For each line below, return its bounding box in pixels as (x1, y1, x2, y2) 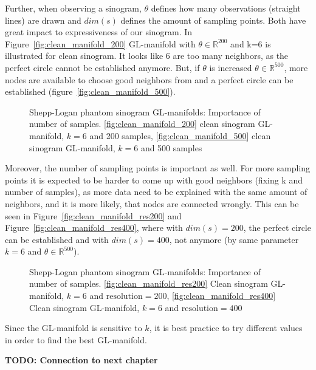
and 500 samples (140, 141, 202, 154)
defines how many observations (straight (151, 2, 301, 14)
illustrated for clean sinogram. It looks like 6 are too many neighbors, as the (5, 49, 289, 62)
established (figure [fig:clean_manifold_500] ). (5, 85, 176, 98)
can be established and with (5, 233, 109, 245)
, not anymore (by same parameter (169, 233, 299, 245)
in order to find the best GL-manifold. (5, 333, 147, 346)
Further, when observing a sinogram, (5, 2, 142, 14)
